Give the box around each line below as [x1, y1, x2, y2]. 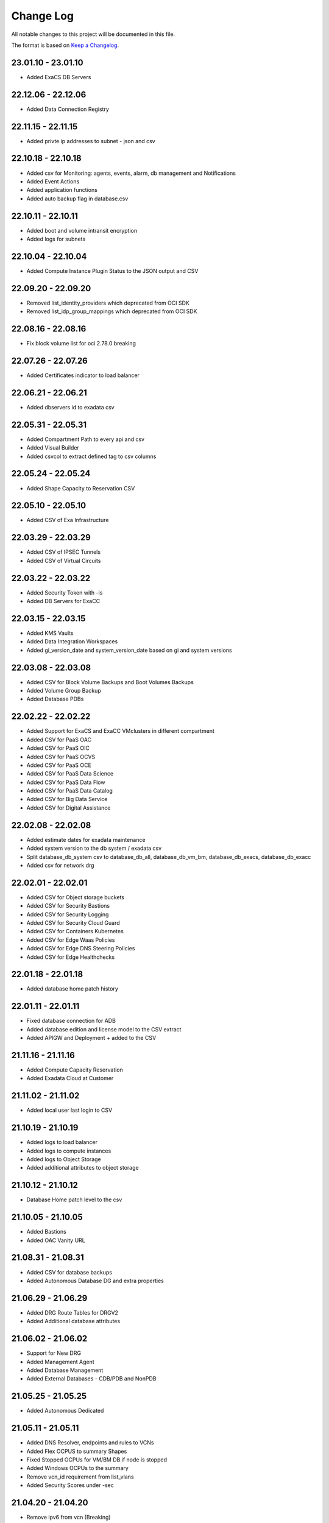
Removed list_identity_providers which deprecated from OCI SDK [26, 299, 190, 306]
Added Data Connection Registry [26, 105, 110, 113]
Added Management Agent [26, 1358, 94, 1365]
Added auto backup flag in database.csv [26, 195, 129, 202]
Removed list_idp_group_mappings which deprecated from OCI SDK [26, 308, 197, 315]
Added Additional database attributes [26, 1318, 121, 1325]
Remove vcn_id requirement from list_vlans [26, 1473, 134, 1480]
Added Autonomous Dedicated [26, 1407, 104, 1415]
